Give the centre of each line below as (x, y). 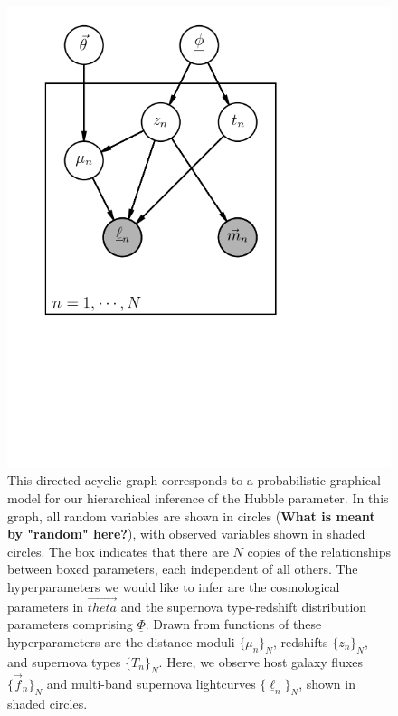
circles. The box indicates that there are (118, 551)
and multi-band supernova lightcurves (151, 683)
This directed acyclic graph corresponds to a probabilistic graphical (194, 480)
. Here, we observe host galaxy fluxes (261, 661)
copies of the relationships (319, 551)
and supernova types (64, 661)
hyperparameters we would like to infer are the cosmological (174, 586)
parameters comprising (70, 624)
